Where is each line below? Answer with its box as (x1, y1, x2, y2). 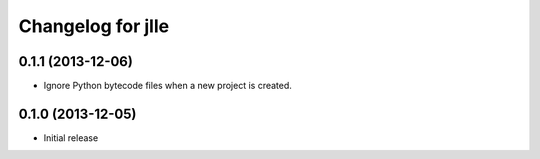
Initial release (43, 131, 99, 144)
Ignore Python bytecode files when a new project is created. (43, 80, 292, 92)
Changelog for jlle (18, 15, 170, 37)
